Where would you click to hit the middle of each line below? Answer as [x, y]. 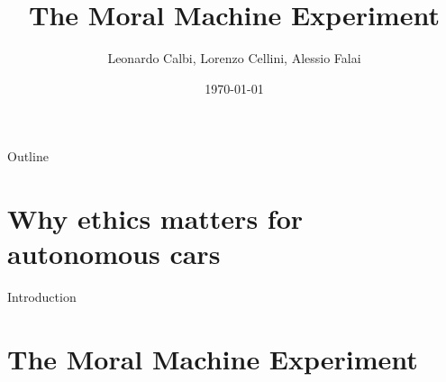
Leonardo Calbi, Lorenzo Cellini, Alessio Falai [234, 58]
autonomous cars [114, 254]
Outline [28, 156]
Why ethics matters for [155, 218]
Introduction [42, 297]
